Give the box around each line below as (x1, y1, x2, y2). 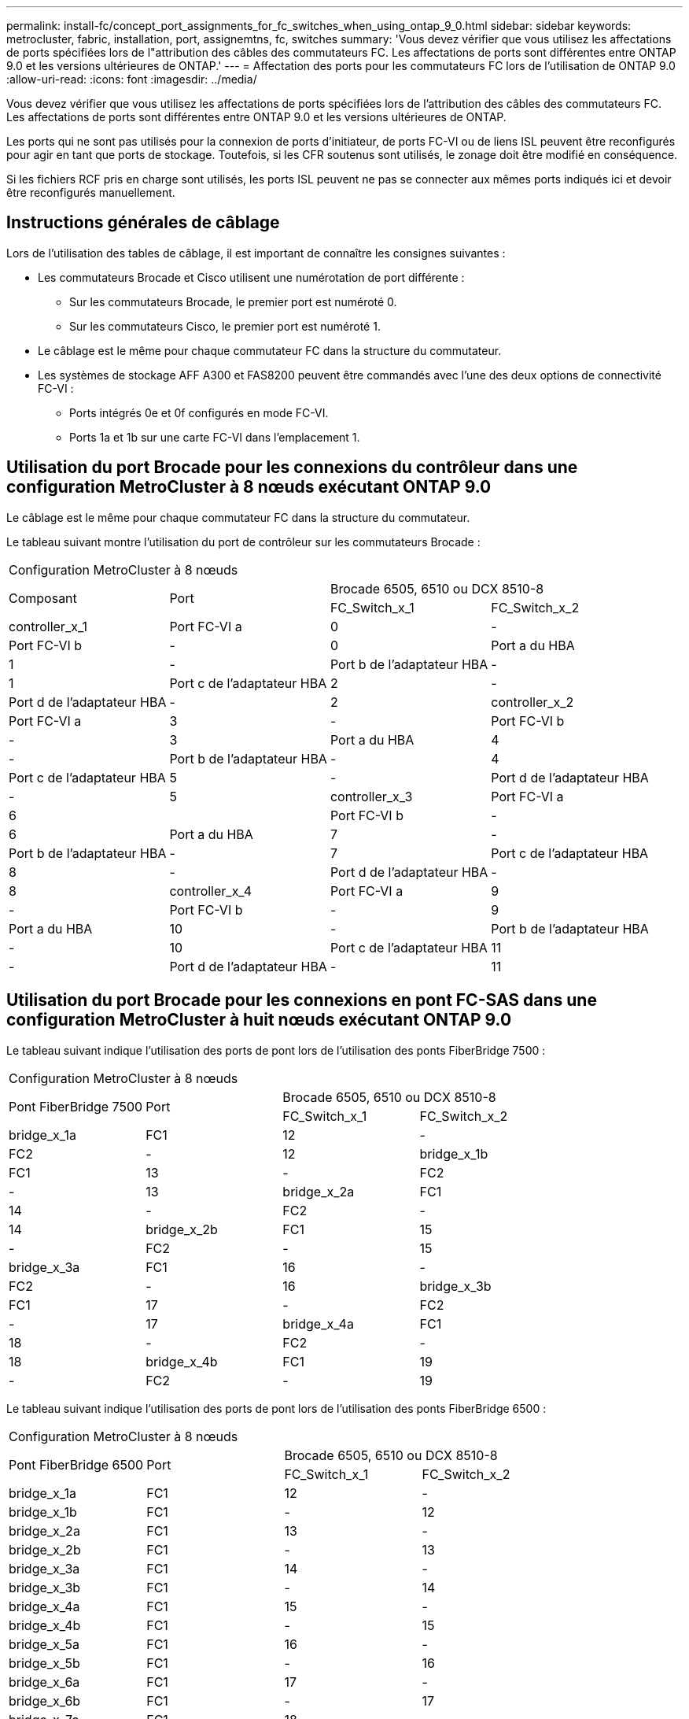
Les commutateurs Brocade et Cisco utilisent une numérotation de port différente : (38, 270, 465, 284)
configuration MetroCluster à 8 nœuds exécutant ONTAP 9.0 (6, 477, 492, 497)
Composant (9, 590, 77, 606)
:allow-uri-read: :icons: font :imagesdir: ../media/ (6, 72, 257, 86)
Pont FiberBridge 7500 (9, 1098, 143, 1115)
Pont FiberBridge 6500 (9, 1456, 144, 1473)
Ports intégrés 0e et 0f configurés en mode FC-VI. (69, 405, 329, 420)
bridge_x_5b (9, 1654, 80, 1671)
